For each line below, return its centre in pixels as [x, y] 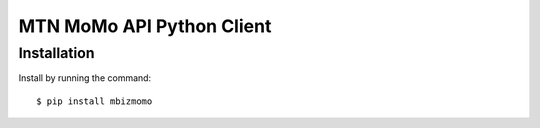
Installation [56, 53]
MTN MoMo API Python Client [145, 26]
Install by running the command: [85, 78]
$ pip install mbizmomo [94, 101]
